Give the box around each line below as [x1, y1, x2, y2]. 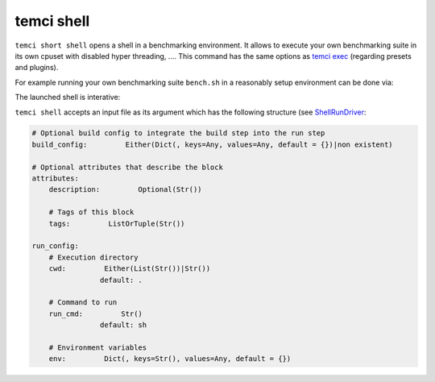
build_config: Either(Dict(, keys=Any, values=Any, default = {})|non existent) [31, 139, 394, 149]
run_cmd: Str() [48, 309, 143, 318]
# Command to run [48, 298, 118, 307]
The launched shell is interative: [14, 93, 121, 102]
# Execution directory [48, 252, 139, 262]
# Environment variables [48, 343, 147, 352]
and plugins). [14, 63, 59, 73]
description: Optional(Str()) [48, 185, 202, 194]
